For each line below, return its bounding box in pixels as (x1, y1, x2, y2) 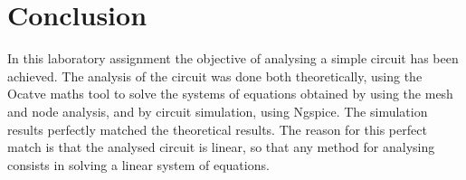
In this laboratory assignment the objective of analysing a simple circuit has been (7, 49, 459, 68)
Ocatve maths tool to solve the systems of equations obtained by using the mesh (7, 84, 453, 103)
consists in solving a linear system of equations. (7, 155, 270, 174)
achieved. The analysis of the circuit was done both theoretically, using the (7, 66, 423, 85)
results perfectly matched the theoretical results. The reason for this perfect (7, 119, 427, 138)
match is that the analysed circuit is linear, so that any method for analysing (7, 137, 435, 156)
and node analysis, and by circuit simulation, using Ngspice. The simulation (7, 101, 428, 120)
